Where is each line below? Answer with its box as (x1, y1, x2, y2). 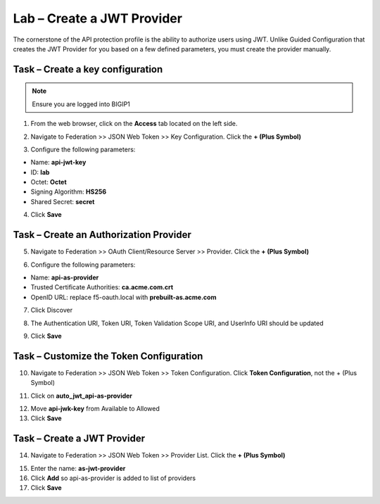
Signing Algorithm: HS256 (30, 187, 107, 196)
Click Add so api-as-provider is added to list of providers (30, 474, 196, 482)
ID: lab (30, 168, 50, 176)
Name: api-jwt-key (30, 158, 87, 167)
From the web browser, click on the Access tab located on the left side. (30, 120, 238, 128)
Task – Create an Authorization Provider (13, 229, 191, 241)
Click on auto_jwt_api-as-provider (30, 391, 133, 400)
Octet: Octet (30, 178, 67, 187)
